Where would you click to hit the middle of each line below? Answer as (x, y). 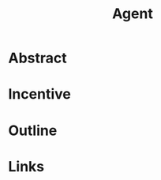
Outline (33, 130)
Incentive (39, 94)
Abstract (37, 58)
